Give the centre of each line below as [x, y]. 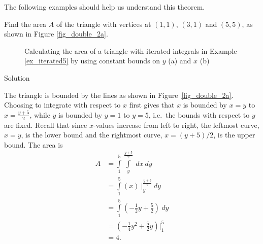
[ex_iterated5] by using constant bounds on [92, 61]
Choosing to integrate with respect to [62, 105]
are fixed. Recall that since [46, 125]
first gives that [152, 105]
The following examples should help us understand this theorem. [105, 7]
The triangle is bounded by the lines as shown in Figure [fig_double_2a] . [119, 95]
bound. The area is [34, 144]
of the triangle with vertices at [104, 24]
